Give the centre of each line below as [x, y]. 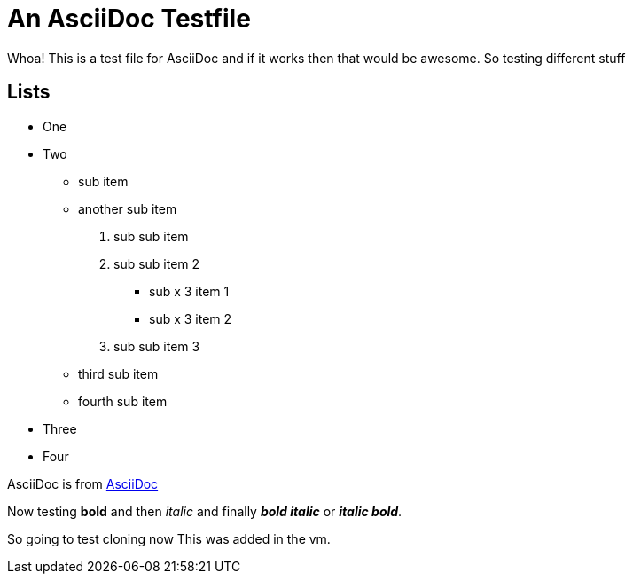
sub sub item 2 [157, 263]
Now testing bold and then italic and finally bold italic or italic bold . [205, 511]
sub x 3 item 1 [189, 291]
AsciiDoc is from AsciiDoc [83, 483]
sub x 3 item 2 [191, 318]
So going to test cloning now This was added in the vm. [169, 538]
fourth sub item [123, 401]
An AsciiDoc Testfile [129, 19]
